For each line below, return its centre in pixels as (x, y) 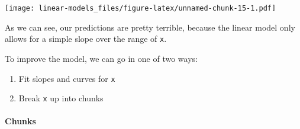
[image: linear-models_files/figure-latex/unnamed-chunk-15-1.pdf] (141, 8)
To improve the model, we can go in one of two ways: (101, 58)
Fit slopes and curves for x (67, 78)
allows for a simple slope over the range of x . (86, 39)
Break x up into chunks (61, 98)
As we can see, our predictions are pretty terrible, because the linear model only (150, 27)
